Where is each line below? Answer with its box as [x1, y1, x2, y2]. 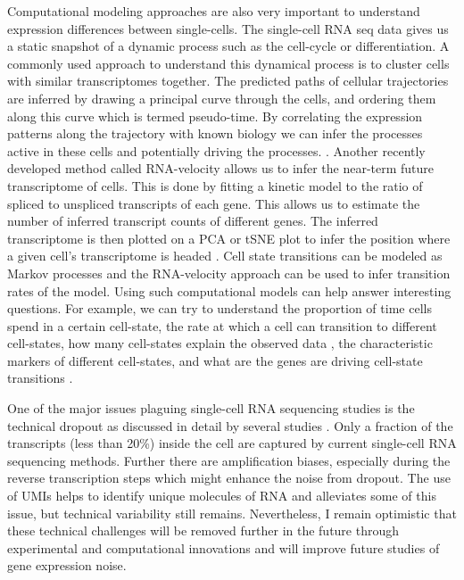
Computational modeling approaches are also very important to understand [7, 2, 420, 20]
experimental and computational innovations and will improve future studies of [7, 538, 440, 557]
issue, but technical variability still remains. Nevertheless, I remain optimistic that [7, 503, 457, 522]
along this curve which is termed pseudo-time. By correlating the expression [7, 106, 423, 125]
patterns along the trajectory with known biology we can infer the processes [7, 124, 423, 143]
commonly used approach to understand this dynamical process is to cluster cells [7, 54, 450, 72]
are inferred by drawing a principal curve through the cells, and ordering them [7, 88, 436, 107]
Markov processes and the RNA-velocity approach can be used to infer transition [7, 263, 451, 282]
